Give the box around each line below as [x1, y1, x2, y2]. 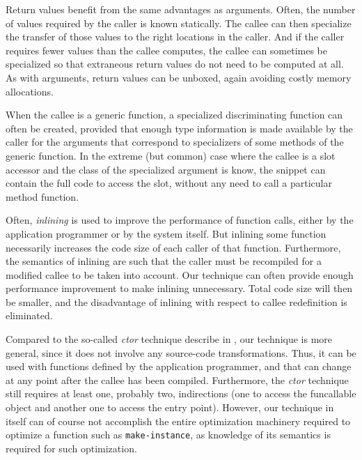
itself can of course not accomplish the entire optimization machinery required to [6, 413, 351, 428]
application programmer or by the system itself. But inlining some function [6, 226, 326, 240]
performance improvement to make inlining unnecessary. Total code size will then [6, 281, 353, 296]
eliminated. [6, 308, 53, 323]
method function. [6, 189, 79, 204]
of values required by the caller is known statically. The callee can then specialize [6, 15, 352, 30]
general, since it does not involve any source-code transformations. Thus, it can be [6, 345, 356, 360]
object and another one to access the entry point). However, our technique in [6, 400, 334, 415]
